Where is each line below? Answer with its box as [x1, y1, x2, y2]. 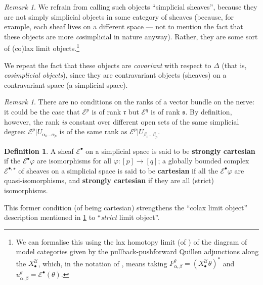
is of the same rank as [59, 126, 127, 137]
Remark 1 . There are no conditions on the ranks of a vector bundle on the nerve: [4, 96, 254, 107]
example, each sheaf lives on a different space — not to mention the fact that [4, 21, 243, 32]
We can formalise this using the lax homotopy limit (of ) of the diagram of [16, 236, 247, 247]
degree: [4, 126, 26, 137]
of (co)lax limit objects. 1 [4, 41, 80, 53]
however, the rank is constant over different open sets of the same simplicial [4, 116, 239, 127]
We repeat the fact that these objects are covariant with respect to [4, 60, 211, 70]
